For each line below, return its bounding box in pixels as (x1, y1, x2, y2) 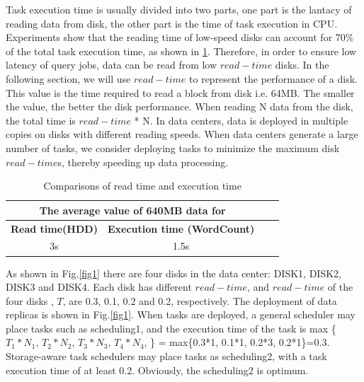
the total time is (6, 112, 76, 127)
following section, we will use (6, 71, 131, 86)
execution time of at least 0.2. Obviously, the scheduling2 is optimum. (6, 362, 309, 377)
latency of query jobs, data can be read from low (6, 57, 217, 72)
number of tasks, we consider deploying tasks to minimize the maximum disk (6, 140, 340, 155)
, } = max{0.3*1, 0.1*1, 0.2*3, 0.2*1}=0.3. (144, 335, 330, 349)
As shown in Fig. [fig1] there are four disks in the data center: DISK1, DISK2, (6, 265, 341, 280)
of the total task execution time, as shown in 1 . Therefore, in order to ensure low (6, 43, 357, 58)
